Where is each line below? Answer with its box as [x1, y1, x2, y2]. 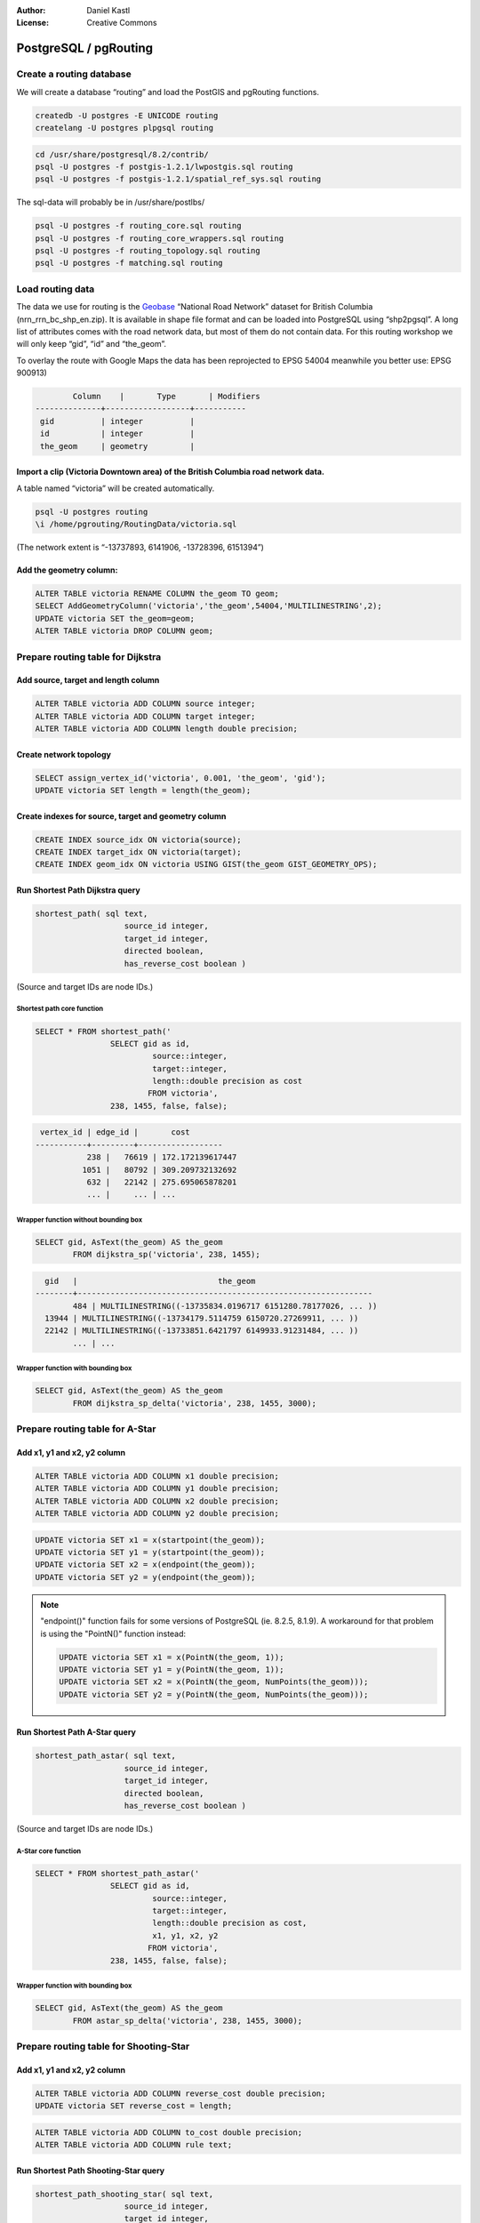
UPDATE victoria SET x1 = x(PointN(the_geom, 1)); [59, 1652, 284, 1662]
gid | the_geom [44, 1276, 256, 1286]
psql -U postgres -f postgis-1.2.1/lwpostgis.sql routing [35, 161, 293, 172]
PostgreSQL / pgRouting [16, 41, 154, 56]
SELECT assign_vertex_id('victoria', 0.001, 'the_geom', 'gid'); [35, 773, 326, 782]
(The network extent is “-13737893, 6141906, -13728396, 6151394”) [16, 542, 264, 552]
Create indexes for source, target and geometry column [16, 810, 227, 822]
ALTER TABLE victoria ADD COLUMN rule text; [35, 2139, 233, 2150]
